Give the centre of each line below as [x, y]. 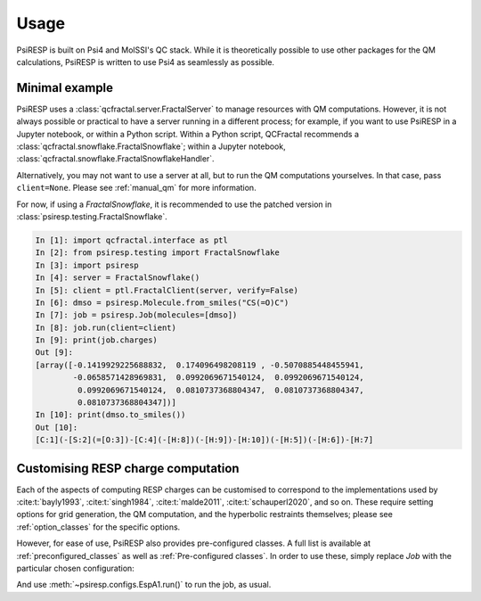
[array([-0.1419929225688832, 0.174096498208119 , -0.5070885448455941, [200, 365]
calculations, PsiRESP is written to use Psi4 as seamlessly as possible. [146, 62]
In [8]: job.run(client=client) [106, 327]
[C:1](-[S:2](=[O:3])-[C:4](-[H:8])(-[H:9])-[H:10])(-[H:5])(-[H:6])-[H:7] [204, 440]
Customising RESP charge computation [128, 468]
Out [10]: [57, 427]
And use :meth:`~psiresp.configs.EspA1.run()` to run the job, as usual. [144, 585]
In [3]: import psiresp [87, 265]
